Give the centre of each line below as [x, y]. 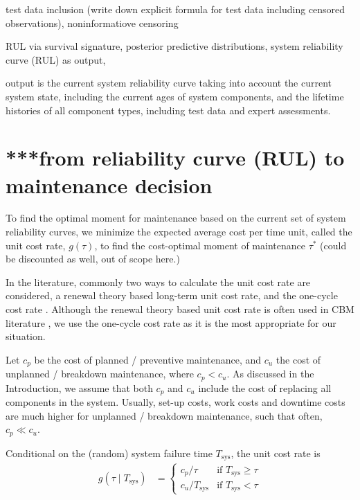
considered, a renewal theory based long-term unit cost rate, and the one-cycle [172, 295]
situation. [26, 336]
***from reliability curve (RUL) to [175, 158]
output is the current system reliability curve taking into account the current [169, 83]
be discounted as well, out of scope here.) [93, 259]
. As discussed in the [270, 374]
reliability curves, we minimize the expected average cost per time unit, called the [179, 232]
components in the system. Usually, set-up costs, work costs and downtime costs [175, 402]
